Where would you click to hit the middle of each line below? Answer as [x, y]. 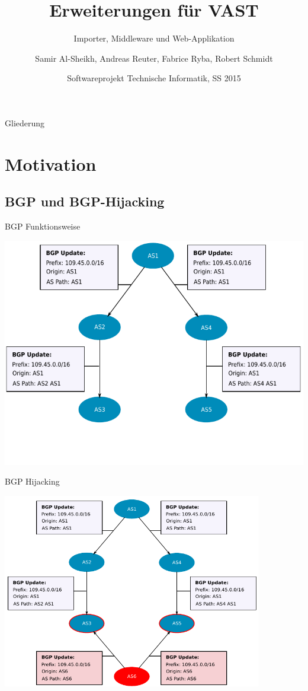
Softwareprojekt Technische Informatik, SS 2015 [154, 78]
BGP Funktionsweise [43, 226]
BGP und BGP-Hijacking [85, 201]
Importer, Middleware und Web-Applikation [154, 38]
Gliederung [25, 122]
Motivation [51, 163]
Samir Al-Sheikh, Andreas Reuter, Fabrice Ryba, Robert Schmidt [154, 58]
